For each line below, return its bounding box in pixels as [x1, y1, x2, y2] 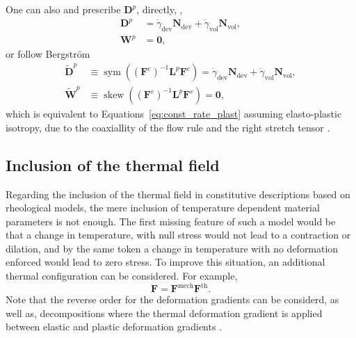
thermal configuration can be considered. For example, [6, 268, 238, 283]
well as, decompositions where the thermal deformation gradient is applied [6, 305, 323, 320]
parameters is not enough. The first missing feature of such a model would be [6, 214, 336, 228]
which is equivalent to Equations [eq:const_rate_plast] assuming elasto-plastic [6, 106, 342, 121]
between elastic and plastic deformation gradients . [6, 319, 222, 334]
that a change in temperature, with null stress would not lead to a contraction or [6, 227, 351, 242]
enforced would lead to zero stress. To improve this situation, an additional [6, 255, 325, 269]
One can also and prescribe [6, 2, 121, 16]
